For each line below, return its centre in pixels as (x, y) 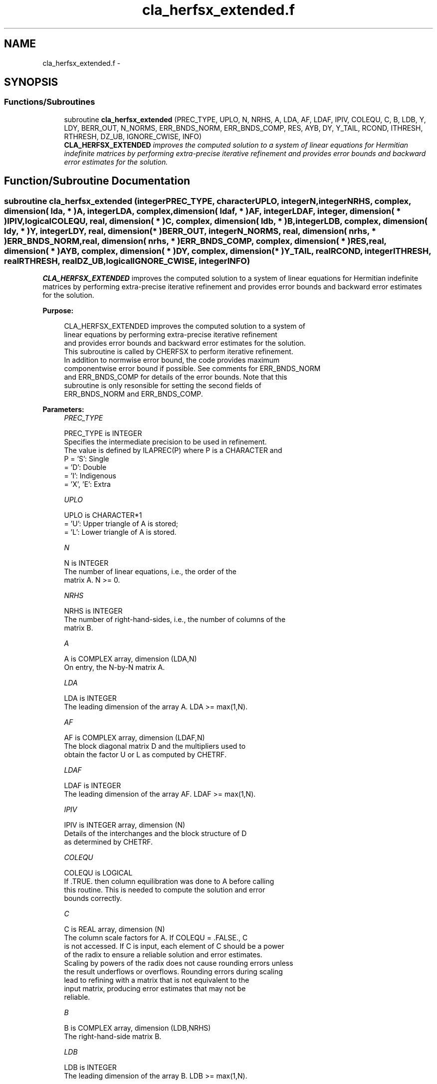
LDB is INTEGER (90, 1068)
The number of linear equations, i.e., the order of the (150, 572)
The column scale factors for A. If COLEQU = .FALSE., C (156, 938)
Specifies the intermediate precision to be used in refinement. (165, 442)
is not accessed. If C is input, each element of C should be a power (174, 946)
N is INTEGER (86, 563)
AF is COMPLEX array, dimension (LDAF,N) (134, 738)
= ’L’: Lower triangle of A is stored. (120, 532)
